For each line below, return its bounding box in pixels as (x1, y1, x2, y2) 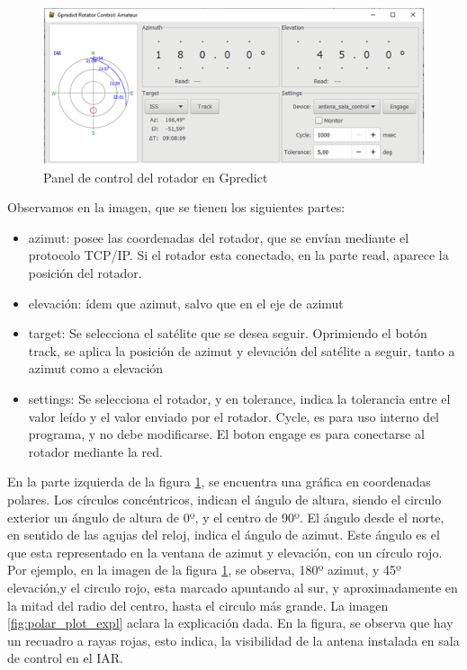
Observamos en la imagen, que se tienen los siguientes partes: (7, 198, 346, 217)
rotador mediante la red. (28, 442, 163, 460)
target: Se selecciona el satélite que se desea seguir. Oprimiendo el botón (28, 324, 427, 343)
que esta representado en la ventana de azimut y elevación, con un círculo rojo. (7, 542, 443, 561)
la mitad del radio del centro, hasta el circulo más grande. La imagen (7, 595, 389, 614)
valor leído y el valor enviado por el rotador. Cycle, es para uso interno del (28, 406, 439, 425)
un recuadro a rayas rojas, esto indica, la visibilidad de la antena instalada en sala (7, 630, 460, 649)
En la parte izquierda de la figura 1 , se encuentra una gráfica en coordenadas (7, 472, 431, 491)
